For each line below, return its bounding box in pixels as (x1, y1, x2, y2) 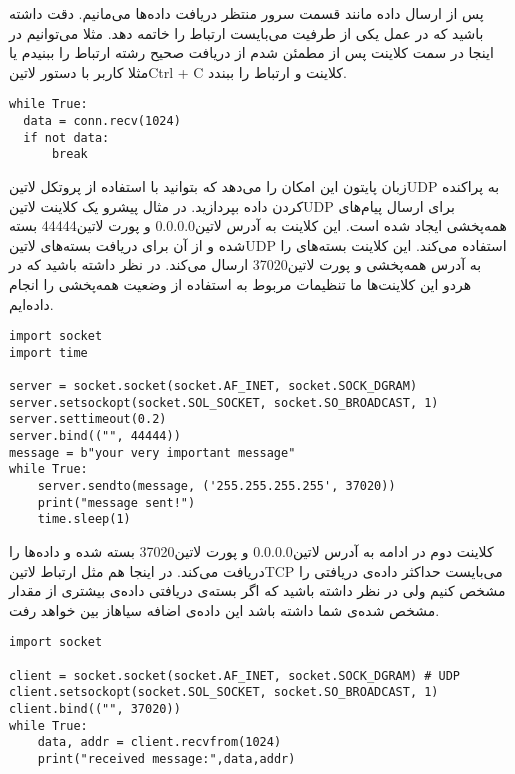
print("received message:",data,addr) (37, 752, 296, 766)
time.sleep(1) (37, 512, 131, 527)
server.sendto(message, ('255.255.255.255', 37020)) (37, 479, 396, 494)
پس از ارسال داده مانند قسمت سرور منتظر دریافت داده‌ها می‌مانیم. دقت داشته (9, 3, 484, 23)
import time (9, 345, 88, 360)
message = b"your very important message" (9, 445, 296, 460)
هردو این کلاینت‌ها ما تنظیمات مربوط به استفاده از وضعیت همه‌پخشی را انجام (9, 273, 472, 294)
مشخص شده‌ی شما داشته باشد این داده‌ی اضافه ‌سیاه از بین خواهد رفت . (9, 599, 440, 620)
